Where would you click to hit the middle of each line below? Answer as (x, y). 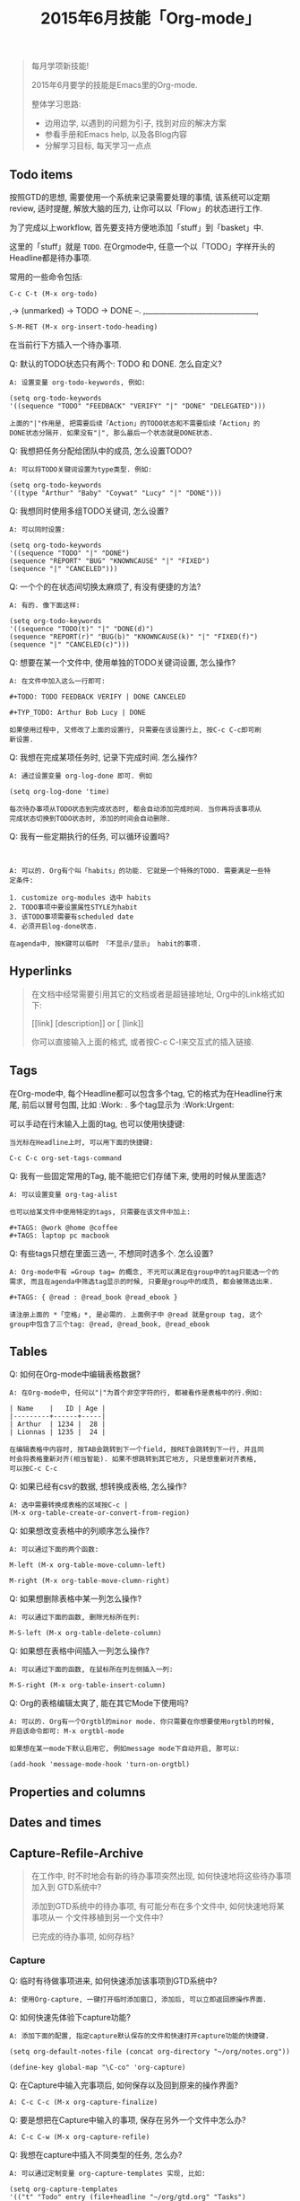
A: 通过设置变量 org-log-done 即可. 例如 (81, 776)
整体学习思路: (56, 104)
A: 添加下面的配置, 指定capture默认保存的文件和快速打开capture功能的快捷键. (140, 2036)
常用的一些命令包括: (46, 277)
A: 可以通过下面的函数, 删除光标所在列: (75, 1617)
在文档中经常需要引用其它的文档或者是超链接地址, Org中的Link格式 (154, 994)
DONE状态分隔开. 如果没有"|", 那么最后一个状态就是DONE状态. (111, 433)
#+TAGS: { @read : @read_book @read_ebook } (94, 1297)
